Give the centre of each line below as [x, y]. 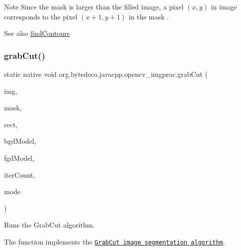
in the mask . [149, 16]
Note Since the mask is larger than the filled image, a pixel [94, 6]
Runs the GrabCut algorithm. [50, 225]
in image [224, 6]
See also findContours [37, 33]
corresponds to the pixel [41, 16]
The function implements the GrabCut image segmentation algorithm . [115, 241]
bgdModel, [20, 141]
